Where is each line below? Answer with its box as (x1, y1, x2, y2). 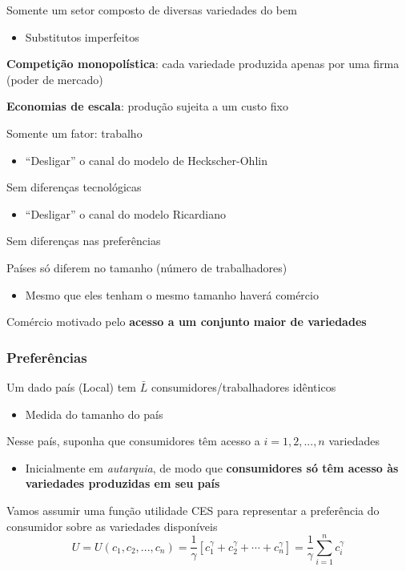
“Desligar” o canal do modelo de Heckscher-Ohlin (25, 151, 267, 168)
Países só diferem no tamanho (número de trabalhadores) (6, 259, 287, 275)
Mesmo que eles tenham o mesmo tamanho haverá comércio (25, 286, 319, 303)
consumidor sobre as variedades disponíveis (6, 517, 218, 534)
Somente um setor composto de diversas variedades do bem (6, 2, 297, 18)
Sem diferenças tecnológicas (6, 179, 142, 195)
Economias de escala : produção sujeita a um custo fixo (6, 98, 288, 115)
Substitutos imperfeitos (25, 28, 139, 45)
